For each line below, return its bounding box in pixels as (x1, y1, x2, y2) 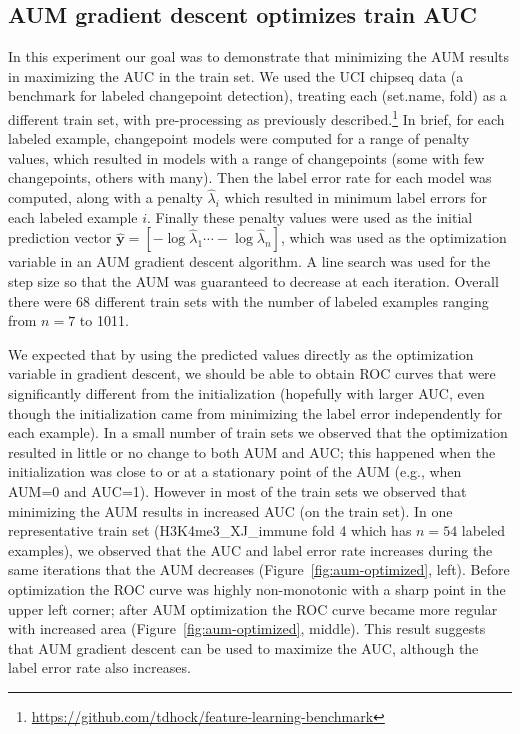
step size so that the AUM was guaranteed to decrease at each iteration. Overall (8, 271, 499, 292)
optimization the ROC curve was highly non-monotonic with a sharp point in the (8, 578, 506, 599)
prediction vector (8, 227, 112, 248)
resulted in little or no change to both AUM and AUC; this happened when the (8, 441, 496, 462)
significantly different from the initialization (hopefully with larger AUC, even (8, 382, 485, 403)
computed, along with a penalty (8, 187, 203, 208)
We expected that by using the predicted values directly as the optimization (8, 343, 474, 364)
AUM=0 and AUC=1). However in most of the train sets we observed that (8, 480, 467, 501)
